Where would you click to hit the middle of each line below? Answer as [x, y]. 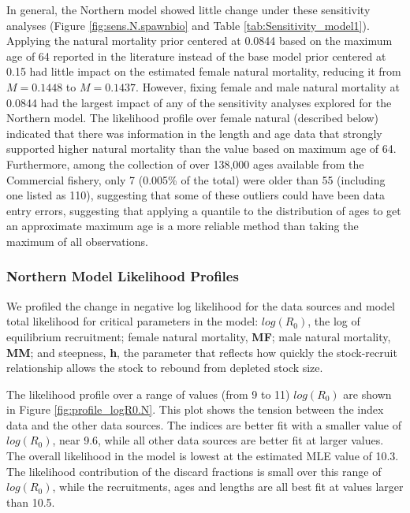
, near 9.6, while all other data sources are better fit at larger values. [218, 440]
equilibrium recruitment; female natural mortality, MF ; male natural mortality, [199, 336]
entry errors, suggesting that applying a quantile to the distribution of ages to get [204, 210]
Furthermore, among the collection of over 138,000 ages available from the [185, 164]
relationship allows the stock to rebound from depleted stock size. [165, 368]
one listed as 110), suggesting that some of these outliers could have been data [196, 195]
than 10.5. [31, 502]
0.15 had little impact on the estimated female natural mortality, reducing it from [204, 71]
